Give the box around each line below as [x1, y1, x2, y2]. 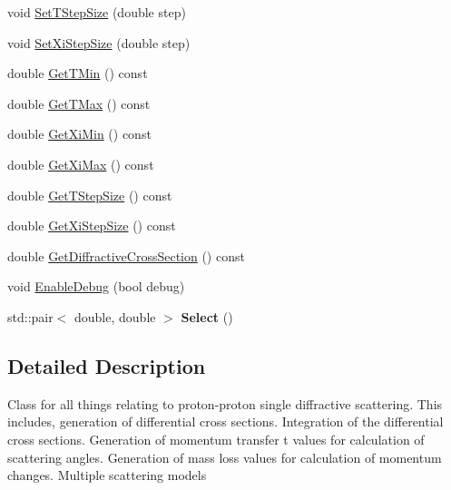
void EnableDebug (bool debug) [7, 277, 185, 296]
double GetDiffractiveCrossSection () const [7, 246, 245, 265]
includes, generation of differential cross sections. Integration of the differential [7, 412, 444, 431]
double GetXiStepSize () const [7, 216, 176, 235]
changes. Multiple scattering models [7, 465, 207, 485]
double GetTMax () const [7, 93, 151, 113]
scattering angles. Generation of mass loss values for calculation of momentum [7, 447, 442, 466]
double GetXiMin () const [7, 124, 152, 143]
